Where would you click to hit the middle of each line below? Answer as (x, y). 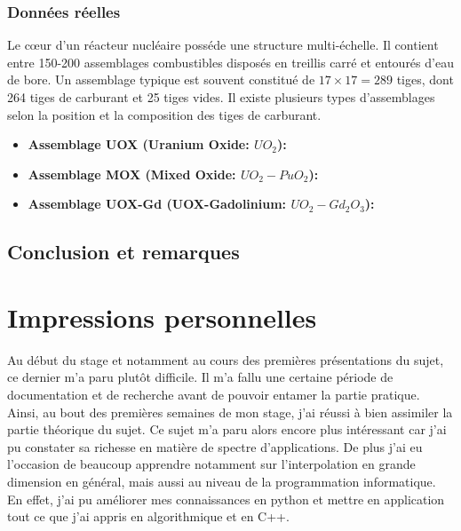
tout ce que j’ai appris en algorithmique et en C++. (148, 516)
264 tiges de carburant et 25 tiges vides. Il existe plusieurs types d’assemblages (221, 97)
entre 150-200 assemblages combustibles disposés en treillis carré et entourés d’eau (230, 62)
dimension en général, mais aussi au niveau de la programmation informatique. (222, 482)
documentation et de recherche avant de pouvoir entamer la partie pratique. (214, 395)
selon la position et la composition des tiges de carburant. (164, 114)
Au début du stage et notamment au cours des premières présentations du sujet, (226, 359)
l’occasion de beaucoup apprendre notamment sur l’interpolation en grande (211, 464)
